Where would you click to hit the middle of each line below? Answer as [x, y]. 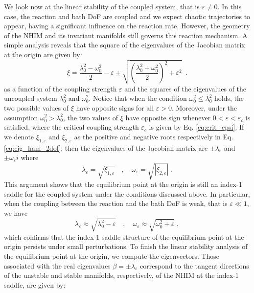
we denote [19, 136]
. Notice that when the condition [138, 98]
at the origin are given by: [43, 54]
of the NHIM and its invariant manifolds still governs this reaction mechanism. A [126, 35]
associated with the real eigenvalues [57, 265]
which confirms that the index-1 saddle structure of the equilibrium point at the [124, 237]
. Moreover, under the [204, 107]
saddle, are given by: [35, 284]
